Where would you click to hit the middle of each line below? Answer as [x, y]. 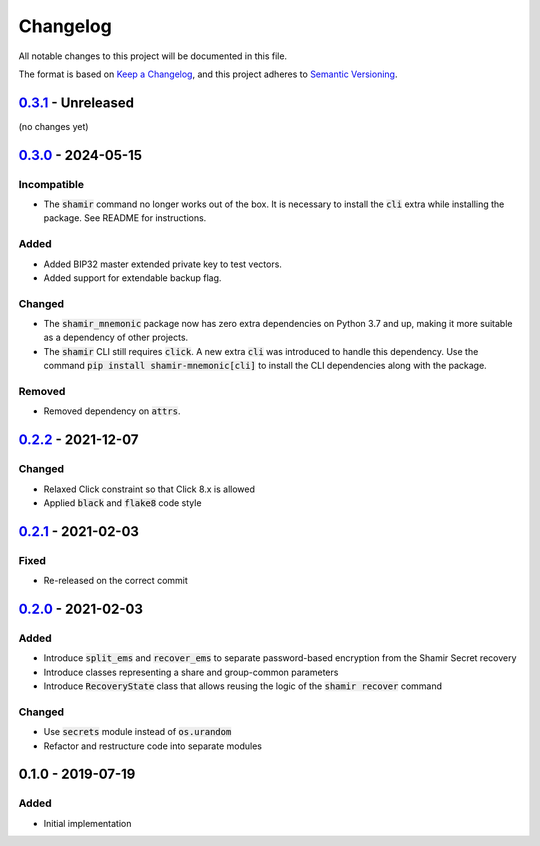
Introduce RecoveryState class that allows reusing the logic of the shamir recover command [243, 686]
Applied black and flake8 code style [122, 502]
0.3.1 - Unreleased [76, 102]
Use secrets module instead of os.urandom [137, 732]
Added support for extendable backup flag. [132, 277]
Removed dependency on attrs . [112, 411]
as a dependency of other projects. [116, 337]
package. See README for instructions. [125, 218]
